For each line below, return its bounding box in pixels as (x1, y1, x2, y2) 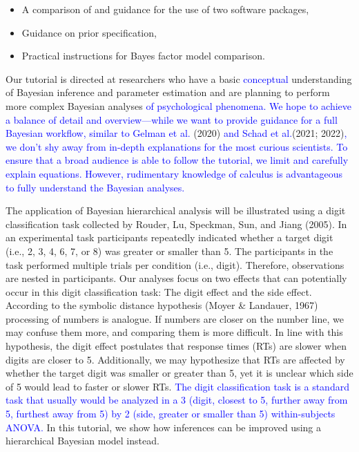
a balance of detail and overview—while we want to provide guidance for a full (6, 112, 338, 126)
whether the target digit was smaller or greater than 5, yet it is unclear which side (6, 366, 353, 380)
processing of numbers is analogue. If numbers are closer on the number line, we (6, 311, 344, 326)
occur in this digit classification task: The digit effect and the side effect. (6, 284, 312, 299)
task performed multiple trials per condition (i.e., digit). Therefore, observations (6, 257, 345, 272)
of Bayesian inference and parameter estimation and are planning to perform (6, 85, 330, 100)
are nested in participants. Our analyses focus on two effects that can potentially (6, 271, 347, 285)
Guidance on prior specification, (21, 25, 157, 39)
